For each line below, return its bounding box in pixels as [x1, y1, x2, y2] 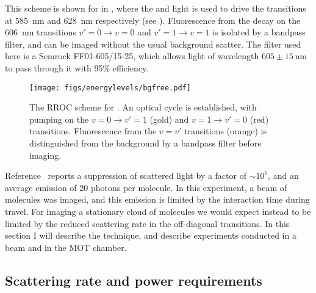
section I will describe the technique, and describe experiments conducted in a [5, 229, 296, 242]
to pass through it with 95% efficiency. [5, 61, 149, 74]
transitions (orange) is [184, 125, 267, 137]
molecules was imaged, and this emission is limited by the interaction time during [5, 193, 310, 206]
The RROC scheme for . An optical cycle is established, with [29, 101, 257, 114]
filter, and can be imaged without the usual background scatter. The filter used [5, 37, 301, 50]
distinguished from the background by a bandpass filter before [29, 137, 262, 149]
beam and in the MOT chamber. [5, 241, 127, 253]
